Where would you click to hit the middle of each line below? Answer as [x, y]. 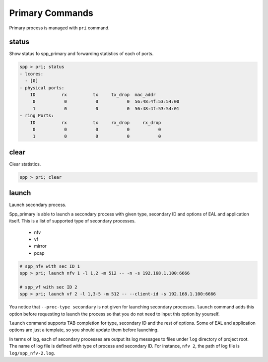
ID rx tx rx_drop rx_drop [96, 122]
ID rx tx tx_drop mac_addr [93, 95]
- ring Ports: [37, 116]
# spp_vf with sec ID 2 [49, 287]
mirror [40, 246]
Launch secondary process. [38, 205]
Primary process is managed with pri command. [59, 28]
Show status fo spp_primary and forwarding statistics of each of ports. [81, 54]
